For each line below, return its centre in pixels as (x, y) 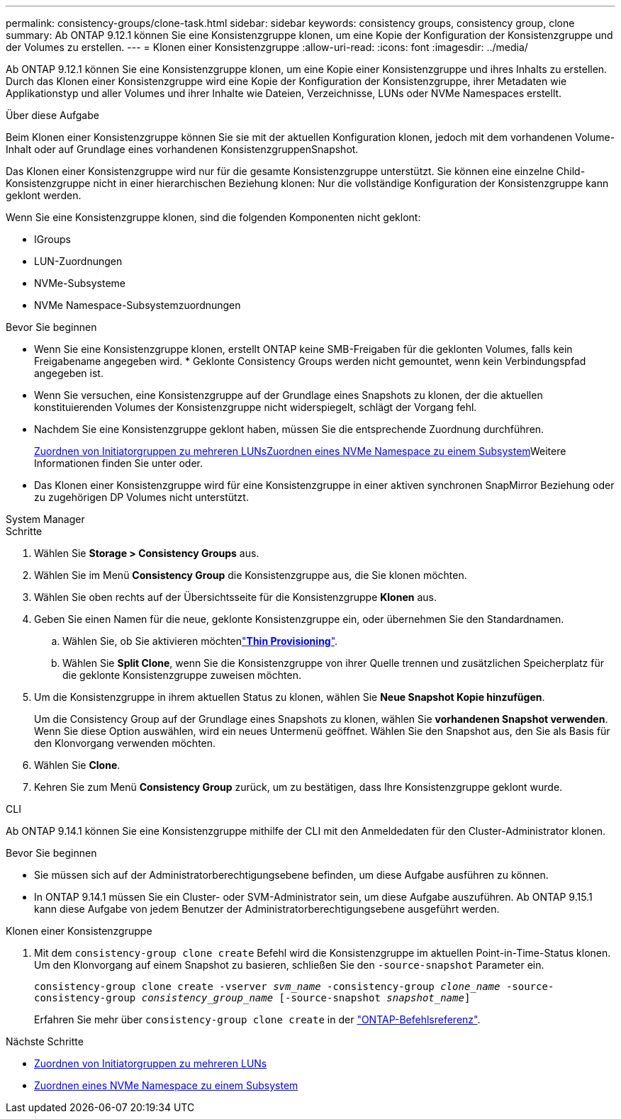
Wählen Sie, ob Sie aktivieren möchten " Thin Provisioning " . (200, 641)
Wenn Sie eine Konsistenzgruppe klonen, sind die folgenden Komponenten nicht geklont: (213, 217)
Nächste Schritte (45, 1041)
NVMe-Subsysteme (80, 283)
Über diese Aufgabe (52, 115)
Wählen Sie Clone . (77, 765)
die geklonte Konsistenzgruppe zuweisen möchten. (182, 675)
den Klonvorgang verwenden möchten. (125, 743)
